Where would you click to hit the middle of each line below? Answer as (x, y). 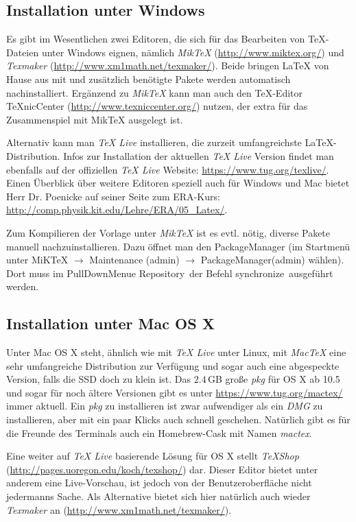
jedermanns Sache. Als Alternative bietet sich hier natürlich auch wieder (158, 496)
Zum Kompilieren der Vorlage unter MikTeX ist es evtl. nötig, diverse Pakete (168, 232)
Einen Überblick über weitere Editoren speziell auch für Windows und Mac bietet (178, 183)
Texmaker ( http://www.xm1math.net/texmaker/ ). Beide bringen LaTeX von (168, 66)
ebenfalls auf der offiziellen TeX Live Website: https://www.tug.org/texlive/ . (168, 169)
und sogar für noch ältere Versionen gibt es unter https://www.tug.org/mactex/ (175, 392)
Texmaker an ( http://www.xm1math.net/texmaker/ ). (119, 509)
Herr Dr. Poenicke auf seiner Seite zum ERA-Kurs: (113, 196)
